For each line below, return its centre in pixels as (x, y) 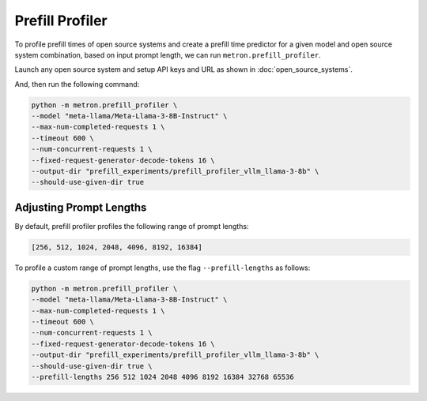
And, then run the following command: (77, 84)
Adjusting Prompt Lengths (81, 207)
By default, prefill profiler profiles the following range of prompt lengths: (132, 226)
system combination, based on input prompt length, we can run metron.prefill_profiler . (168, 54)
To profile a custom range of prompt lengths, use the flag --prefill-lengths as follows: (162, 268)
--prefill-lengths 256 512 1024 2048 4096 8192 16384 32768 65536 (162, 377)
